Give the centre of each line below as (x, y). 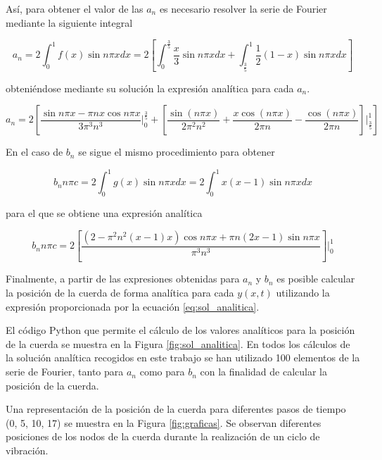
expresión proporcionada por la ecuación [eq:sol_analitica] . (133, 306)
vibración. (27, 450)
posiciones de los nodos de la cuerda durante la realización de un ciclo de (163, 436)
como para (162, 372)
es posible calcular (316, 279)
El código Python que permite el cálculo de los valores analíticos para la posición (180, 330)
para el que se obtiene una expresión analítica (104, 213)
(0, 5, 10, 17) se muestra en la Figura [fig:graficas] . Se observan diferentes (164, 422)
